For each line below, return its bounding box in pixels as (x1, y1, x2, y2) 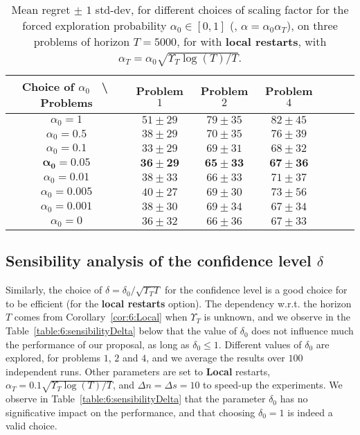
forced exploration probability (22, 17, 167, 33)
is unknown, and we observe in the (204, 309, 350, 324)
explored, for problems (6, 350, 101, 365)
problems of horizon (33, 33, 130, 49)
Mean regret (11, 1, 71, 17)
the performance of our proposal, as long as (6, 336, 190, 351)
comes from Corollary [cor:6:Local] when (14, 309, 188, 324)
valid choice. (6, 418, 57, 433)
